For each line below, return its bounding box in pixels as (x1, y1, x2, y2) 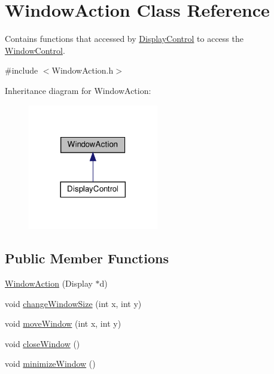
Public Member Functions (5, 249, 169, 267)
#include (5, 64, 38, 77)
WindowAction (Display (5, 276, 93, 289)
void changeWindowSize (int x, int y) (5, 297, 142, 309)
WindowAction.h (51, 64, 114, 77)
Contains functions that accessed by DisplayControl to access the (5, 32, 243, 45)
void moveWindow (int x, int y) (5, 317, 121, 330)
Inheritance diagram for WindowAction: (5, 84, 151, 96)
